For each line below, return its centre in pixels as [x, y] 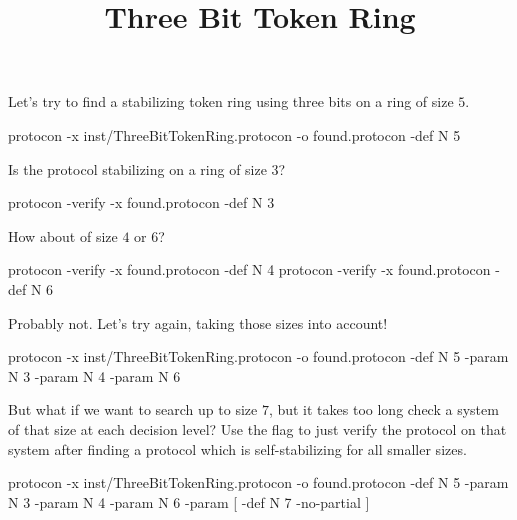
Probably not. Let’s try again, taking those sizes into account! [198, 322]
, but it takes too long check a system [383, 409]
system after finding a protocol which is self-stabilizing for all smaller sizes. [237, 448]
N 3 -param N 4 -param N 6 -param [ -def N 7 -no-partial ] [189, 501]
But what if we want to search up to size [133, 409]
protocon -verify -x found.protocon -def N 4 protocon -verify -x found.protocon [249, 269]
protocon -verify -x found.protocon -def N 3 [141, 202]
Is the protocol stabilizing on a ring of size [137, 168]
